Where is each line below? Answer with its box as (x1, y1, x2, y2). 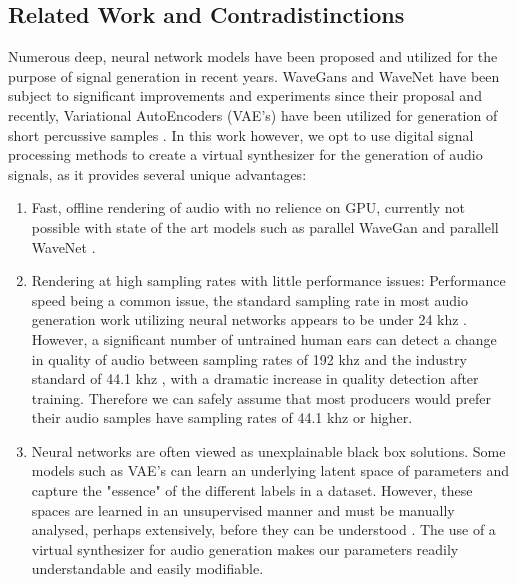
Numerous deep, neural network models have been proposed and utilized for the (8, 46, 498, 67)
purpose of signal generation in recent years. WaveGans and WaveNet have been (8, 65, 500, 86)
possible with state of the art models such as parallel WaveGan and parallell (31, 216, 499, 237)
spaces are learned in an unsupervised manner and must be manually (31, 499, 455, 520)
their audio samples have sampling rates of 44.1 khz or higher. (31, 407, 413, 428)
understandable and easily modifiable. (31, 558, 264, 579)
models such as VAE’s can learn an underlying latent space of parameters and (31, 460, 509, 481)
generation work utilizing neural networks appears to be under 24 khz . (31, 309, 467, 330)
